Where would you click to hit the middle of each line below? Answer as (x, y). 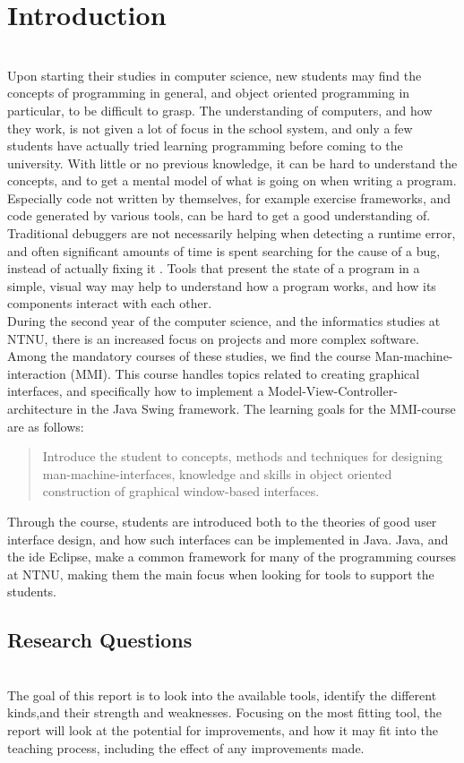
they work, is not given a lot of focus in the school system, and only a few (210, 128)
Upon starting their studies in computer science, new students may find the (215, 75)
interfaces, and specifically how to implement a (136, 391)
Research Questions (100, 640)
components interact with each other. (110, 303)
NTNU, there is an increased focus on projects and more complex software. (213, 338)
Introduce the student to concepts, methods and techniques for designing (242, 456)
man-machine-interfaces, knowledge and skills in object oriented (217, 473)
